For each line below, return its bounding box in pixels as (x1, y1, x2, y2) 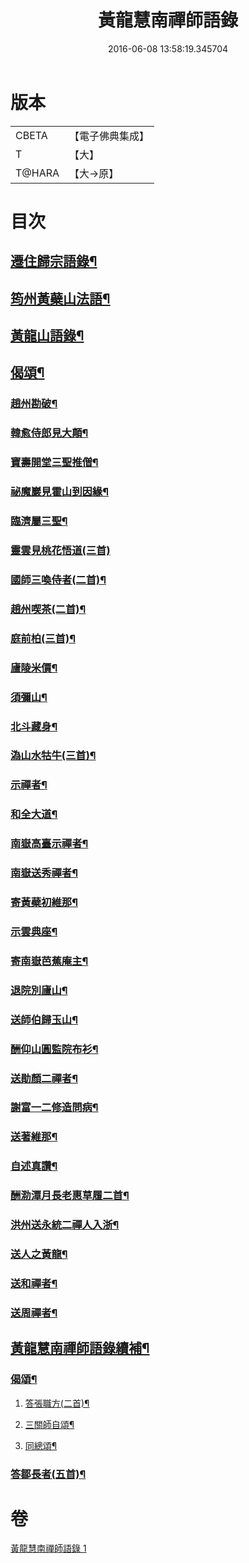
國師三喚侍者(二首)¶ (10, 572, 107, 586)
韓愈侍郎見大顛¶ (10, 426, 89, 440)
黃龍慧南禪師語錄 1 (10, 1542, 87, 1555)
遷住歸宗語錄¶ (10, 253, 98, 270)
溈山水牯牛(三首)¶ (10, 749, 97, 763)
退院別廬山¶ (10, 983, 68, 997)
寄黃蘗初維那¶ (10, 896, 78, 910)
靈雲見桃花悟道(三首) (10, 543, 111, 557)
